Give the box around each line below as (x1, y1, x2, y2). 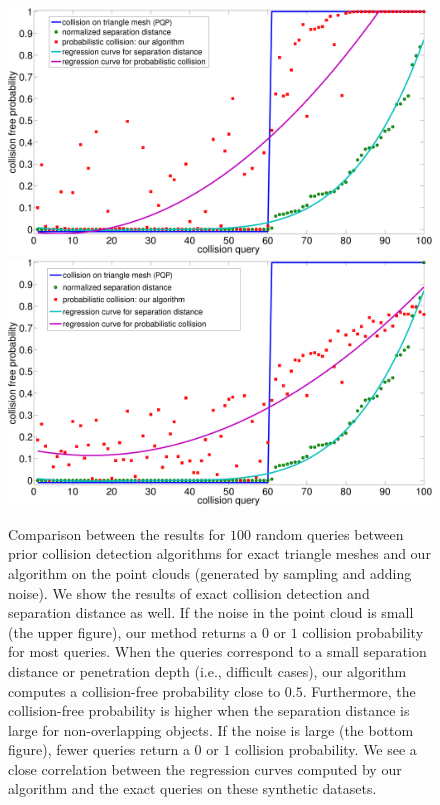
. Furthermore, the (302, 680, 416, 701)
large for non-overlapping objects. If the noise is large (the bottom (8, 719, 414, 740)
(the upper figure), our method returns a (8, 621, 258, 642)
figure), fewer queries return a (8, 739, 190, 760)
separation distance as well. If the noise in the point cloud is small (8, 602, 414, 623)
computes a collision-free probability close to (8, 680, 281, 701)
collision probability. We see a (235, 739, 417, 760)
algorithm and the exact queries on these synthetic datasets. (8, 778, 377, 799)
